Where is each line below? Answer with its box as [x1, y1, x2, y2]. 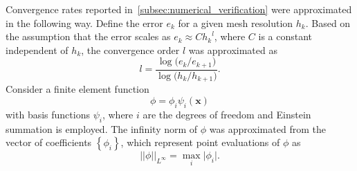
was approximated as [188, 42, 277, 57]
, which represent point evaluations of [120, 135, 280, 150]
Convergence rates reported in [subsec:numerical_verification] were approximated [6, 2, 352, 16]
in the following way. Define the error [6, 15, 163, 30]
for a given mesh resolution [178, 15, 293, 30]
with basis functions [6, 107, 90, 121]
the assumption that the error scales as [6, 29, 171, 44]
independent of [6, 42, 68, 57]
